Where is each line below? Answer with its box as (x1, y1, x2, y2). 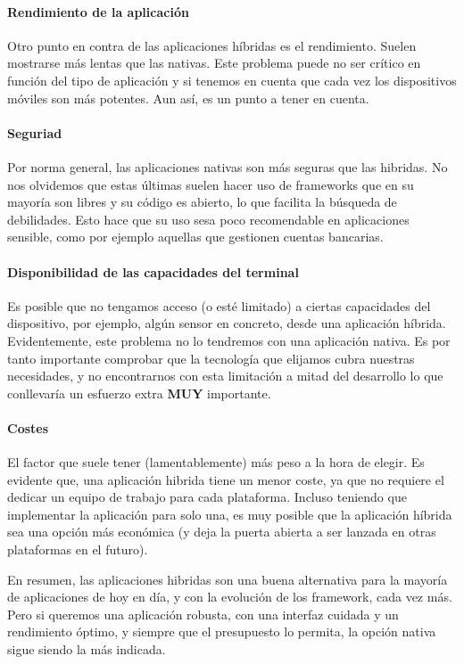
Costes (7, 418, 49, 437)
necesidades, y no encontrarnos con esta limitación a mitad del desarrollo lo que (7, 366, 443, 385)
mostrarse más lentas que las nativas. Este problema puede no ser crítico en (7, 53, 421, 72)
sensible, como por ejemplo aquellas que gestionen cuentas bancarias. (7, 227, 384, 246)
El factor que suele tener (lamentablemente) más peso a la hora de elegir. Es (7, 453, 425, 471)
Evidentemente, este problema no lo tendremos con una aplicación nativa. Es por (7, 331, 451, 349)
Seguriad (7, 123, 62, 142)
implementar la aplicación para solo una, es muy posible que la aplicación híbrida (7, 504, 452, 523)
